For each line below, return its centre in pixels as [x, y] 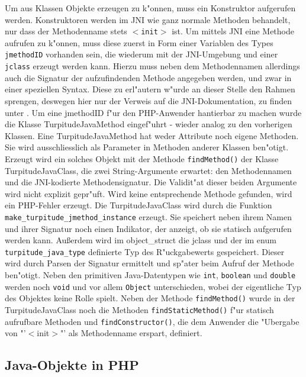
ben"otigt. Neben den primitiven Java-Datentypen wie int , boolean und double [150, 275]
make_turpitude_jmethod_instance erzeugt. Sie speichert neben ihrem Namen [148, 216]
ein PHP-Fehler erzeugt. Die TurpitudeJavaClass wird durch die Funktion [138, 205]
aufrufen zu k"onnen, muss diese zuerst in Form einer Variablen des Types [139, 42]
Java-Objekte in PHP [72, 365]
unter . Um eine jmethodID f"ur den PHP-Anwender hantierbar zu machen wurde [153, 112]
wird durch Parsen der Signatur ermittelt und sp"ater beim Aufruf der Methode [149, 263]
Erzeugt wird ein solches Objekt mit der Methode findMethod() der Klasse [142, 158]
